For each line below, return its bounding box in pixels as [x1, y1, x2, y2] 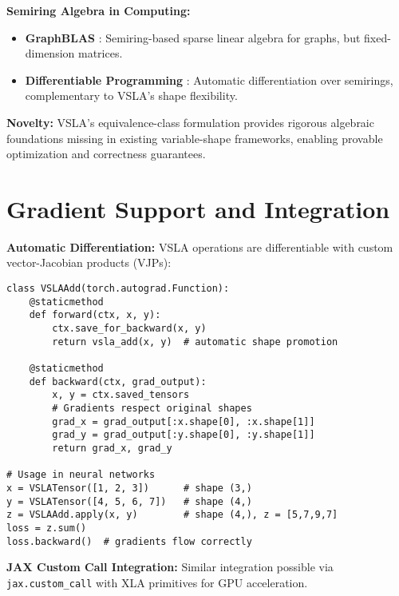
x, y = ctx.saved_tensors [52, 389, 190, 401]
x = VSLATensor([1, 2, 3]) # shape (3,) [6, 482, 252, 494]
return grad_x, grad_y [52, 442, 172, 454]
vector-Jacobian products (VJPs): [6, 254, 172, 271]
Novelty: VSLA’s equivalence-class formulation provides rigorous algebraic [6, 113, 374, 130]
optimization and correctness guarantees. [6, 145, 206, 162]
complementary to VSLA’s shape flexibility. [25, 87, 238, 104]
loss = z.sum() [6, 522, 87, 534]
